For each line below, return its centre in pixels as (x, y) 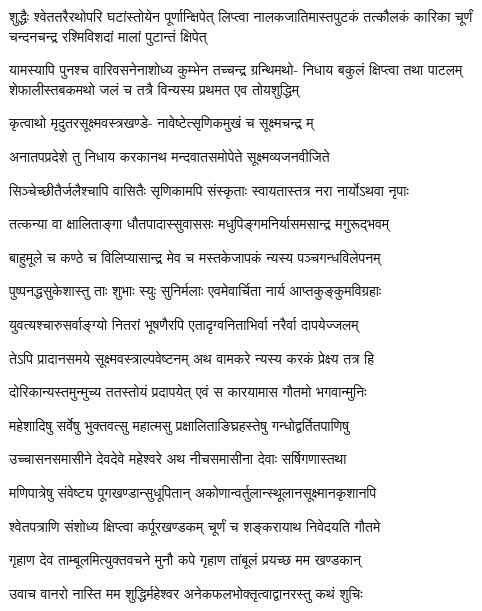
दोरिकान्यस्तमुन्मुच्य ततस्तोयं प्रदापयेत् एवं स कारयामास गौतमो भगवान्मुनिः (188, 391)
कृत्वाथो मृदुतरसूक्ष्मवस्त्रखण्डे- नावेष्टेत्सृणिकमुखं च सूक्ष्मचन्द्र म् (161, 122)
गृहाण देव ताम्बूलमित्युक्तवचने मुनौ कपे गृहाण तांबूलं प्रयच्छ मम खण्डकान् (185, 559)
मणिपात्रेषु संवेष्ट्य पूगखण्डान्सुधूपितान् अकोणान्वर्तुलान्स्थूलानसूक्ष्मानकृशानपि (193, 491)
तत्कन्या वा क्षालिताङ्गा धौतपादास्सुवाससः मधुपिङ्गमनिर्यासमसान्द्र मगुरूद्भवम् (199, 223)
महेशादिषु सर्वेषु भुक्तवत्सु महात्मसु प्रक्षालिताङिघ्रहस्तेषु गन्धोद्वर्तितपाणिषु (179, 424)
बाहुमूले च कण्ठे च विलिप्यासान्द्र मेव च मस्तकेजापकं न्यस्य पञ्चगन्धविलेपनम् (195, 256)
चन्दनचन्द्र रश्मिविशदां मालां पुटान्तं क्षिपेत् (108, 35)
